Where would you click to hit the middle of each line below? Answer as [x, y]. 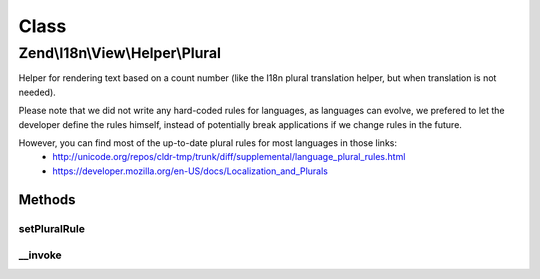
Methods [47, 199]
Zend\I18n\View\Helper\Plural [120, 53]
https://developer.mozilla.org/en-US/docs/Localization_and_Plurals [190, 171]
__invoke [40, 255]
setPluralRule [51, 228]
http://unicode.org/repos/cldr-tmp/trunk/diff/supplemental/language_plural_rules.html [229, 157]
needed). [37, 92]
